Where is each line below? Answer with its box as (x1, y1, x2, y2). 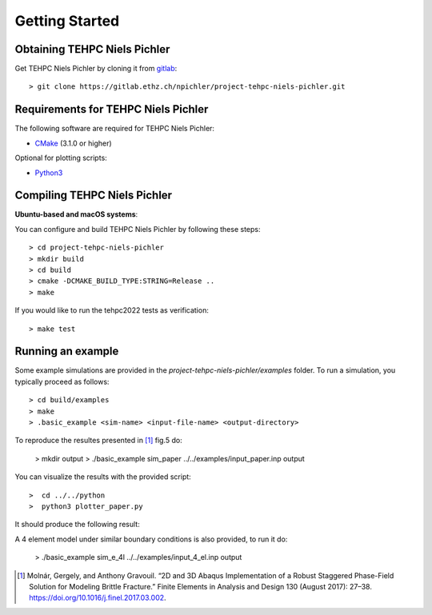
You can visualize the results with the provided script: (14, 472, 191, 481)
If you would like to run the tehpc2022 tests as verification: (14, 306, 210, 315)
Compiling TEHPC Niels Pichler (14, 189, 172, 202)
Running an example (14, 345, 119, 358)
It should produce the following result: (14, 520, 140, 529)
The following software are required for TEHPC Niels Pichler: (14, 124, 215, 134)
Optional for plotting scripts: (14, 153, 107, 163)
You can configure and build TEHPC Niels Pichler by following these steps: (14, 224, 261, 234)
